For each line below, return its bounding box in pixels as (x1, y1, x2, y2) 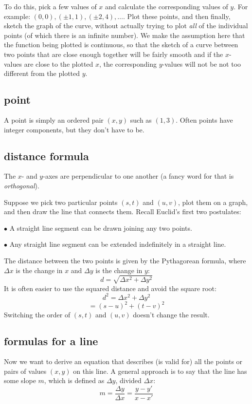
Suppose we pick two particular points (4, 197, 118, 207)
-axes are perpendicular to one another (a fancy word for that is (43, 171, 234, 181)
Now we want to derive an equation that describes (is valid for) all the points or (4, 356, 243, 367)
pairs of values (4, 366, 47, 376)
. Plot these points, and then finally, (123, 11, 231, 21)
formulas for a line (4, 333, 98, 349)
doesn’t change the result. (133, 310, 210, 320)
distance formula (4, 148, 89, 163)
